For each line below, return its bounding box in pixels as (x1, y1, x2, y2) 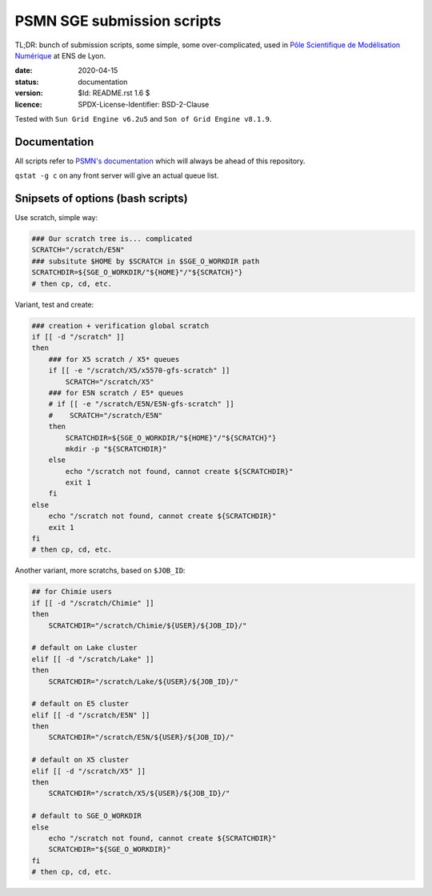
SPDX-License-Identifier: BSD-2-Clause (78, 99, 210, 109)
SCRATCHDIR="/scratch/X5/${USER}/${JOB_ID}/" (48, 789, 230, 798)
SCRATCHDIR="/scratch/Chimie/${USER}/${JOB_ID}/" (48, 621, 247, 630)
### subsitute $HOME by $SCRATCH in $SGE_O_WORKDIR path (31, 256, 260, 266)
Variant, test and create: (14, 299, 94, 309)
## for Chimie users (31, 587, 112, 597)
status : (14, 77, 39, 86)
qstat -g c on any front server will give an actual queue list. (14, 171, 219, 180)
